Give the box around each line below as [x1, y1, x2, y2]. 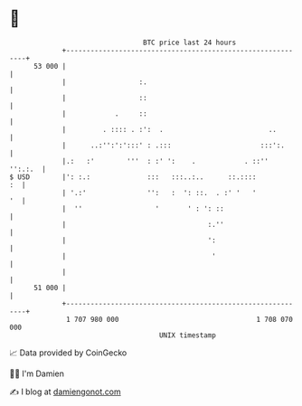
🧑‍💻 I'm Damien [9, 368, 65, 379]
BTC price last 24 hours [143, 38, 237, 47]
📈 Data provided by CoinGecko [9, 347, 127, 358]
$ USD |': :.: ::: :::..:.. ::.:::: [9, 172, 257, 182]
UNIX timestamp [158, 330, 217, 340]
